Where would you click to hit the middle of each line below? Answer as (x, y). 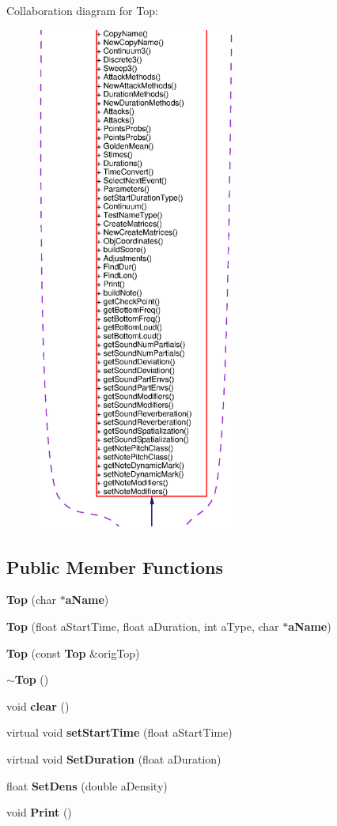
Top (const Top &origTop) (73, 653)
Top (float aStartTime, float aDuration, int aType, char (143, 626)
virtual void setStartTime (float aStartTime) (119, 732)
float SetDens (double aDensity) (87, 785)
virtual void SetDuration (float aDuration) (114, 759)
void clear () (38, 705)
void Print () (39, 812)
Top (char (32, 600)
